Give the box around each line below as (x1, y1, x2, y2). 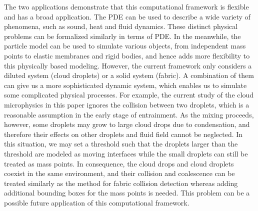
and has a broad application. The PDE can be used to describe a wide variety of (4, 11, 250, 21)
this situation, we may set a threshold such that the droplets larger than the (4, 138, 238, 149)
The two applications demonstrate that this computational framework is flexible (4, 1, 249, 11)
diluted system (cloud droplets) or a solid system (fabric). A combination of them (4, 70, 254, 80)
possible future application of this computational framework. (4, 197, 189, 207)
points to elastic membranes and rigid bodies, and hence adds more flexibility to (4, 50, 250, 60)
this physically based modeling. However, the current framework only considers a (4, 60, 252, 70)
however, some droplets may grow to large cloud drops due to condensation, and (4, 119, 250, 129)
